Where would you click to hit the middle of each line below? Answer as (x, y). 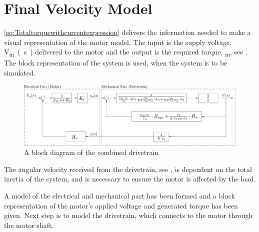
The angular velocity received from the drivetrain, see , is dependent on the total (128, 169)
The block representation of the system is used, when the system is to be (116, 63)
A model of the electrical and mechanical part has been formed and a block (119, 195)
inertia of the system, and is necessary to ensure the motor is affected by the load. (130, 179)
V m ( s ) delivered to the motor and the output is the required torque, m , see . (126, 52)
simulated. (20, 73)
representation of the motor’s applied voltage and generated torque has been (121, 205)
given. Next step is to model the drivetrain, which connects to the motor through (128, 215)
